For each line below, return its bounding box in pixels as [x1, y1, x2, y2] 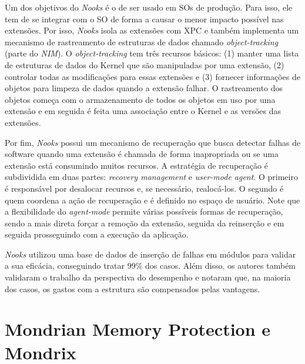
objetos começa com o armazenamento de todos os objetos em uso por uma [5, 93, 276, 105]
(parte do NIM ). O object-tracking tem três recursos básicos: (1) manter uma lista [5, 47, 299, 59]
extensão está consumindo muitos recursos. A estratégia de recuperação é [5, 159, 268, 171]
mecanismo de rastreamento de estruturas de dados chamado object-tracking [5, 35, 279, 48]
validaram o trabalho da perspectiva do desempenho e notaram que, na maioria [5, 271, 291, 283]
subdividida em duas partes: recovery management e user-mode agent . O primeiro [5, 171, 298, 183]
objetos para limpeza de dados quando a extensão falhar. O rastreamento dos [5, 82, 283, 94]
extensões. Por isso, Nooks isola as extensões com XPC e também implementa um [5, 24, 299, 36]
